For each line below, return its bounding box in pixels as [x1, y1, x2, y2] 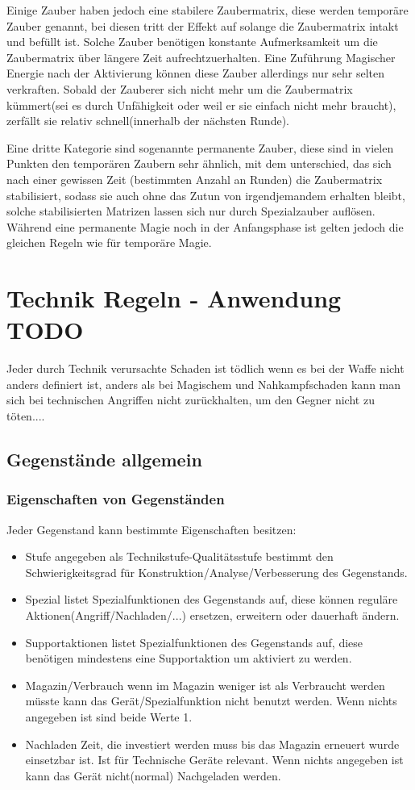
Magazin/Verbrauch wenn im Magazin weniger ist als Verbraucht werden [25, 676, 385, 693]
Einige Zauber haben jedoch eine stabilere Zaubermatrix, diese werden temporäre [6, 2, 409, 18]
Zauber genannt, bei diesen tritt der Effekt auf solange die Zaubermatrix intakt [6, 17, 399, 34]
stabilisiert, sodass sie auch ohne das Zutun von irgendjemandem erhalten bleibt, [6, 186, 405, 203]
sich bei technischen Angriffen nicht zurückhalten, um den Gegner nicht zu [6, 391, 375, 408]
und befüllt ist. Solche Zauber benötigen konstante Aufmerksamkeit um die [6, 33, 378, 50]
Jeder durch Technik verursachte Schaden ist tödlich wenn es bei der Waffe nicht [6, 360, 405, 377]
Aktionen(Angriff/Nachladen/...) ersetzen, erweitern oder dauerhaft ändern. [25, 606, 400, 623]
